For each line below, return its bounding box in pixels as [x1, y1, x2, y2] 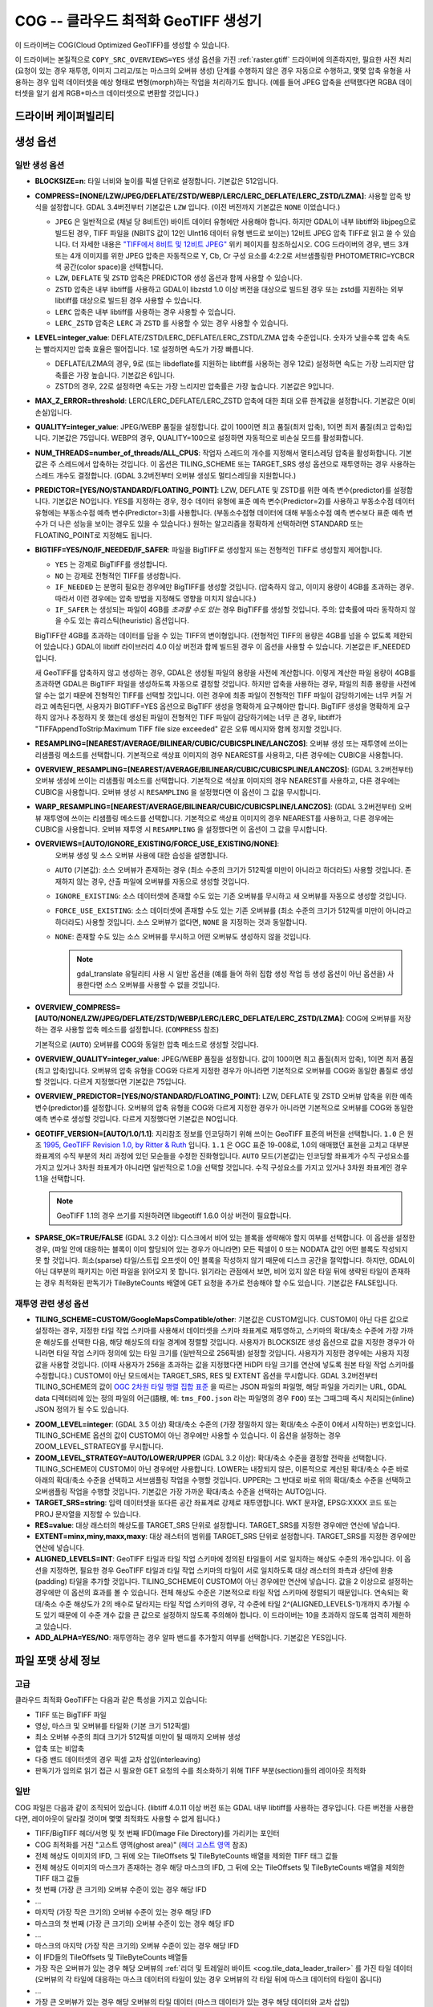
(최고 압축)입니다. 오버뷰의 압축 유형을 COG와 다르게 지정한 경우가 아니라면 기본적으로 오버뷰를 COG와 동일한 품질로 [34, 1065, 399, 1075]
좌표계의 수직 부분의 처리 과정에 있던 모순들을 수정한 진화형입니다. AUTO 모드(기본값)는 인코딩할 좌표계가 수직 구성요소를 [34, 1151, 411, 1161]
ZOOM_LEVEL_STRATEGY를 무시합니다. [34, 1442, 164, 1451]
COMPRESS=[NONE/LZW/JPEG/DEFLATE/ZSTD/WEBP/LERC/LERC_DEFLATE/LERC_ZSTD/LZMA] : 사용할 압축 [34, 191, 403, 201]
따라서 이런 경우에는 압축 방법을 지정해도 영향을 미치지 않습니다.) [55, 593, 257, 603]
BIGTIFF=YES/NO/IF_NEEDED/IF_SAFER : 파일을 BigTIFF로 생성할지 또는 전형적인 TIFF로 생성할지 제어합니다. [34, 545, 382, 554]
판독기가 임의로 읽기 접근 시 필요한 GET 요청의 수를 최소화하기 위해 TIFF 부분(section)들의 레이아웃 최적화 [34, 1766, 366, 1776]
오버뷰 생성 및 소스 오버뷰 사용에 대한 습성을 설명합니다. [55, 850, 229, 860]
